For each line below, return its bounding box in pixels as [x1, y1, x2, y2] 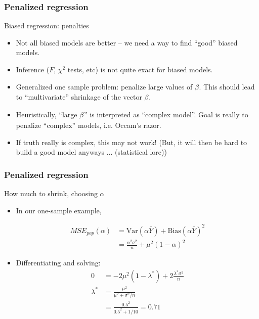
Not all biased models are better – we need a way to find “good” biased [16, 37, 238, 48]
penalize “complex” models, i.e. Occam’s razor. [16, 119, 161, 130]
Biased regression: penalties [4, 20, 89, 31]
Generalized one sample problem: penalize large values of [16, 81, 193, 92]
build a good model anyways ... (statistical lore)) [16, 147, 167, 157]
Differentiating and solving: [16, 257, 101, 268]
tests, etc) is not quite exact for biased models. [67, 64, 213, 74]
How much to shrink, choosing [4, 188, 98, 198]
